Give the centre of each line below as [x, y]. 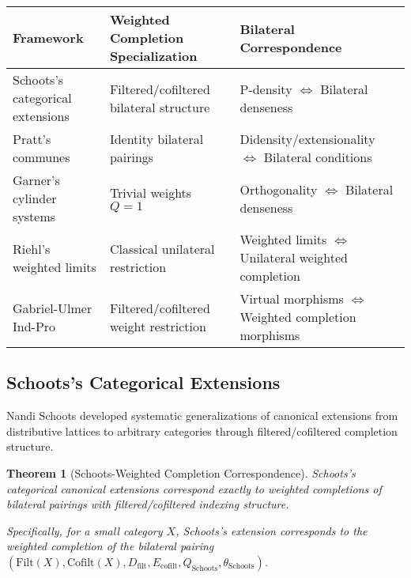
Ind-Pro [34, 326]
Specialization [153, 56]
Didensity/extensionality [307, 139]
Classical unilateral [162, 248]
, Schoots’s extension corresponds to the [271, 530]
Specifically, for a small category [85, 530]
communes [41, 157]
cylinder [35, 198]
